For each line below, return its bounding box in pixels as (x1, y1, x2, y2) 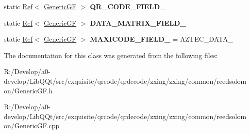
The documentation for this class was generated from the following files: (4, 50, 218, 60)
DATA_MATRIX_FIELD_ (90, 17, 186, 28)
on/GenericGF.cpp (4, 120, 60, 131)
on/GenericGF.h (4, 85, 53, 95)
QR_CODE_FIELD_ (90, 1, 166, 11)
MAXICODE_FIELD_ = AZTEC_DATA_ (90, 34, 233, 44)
